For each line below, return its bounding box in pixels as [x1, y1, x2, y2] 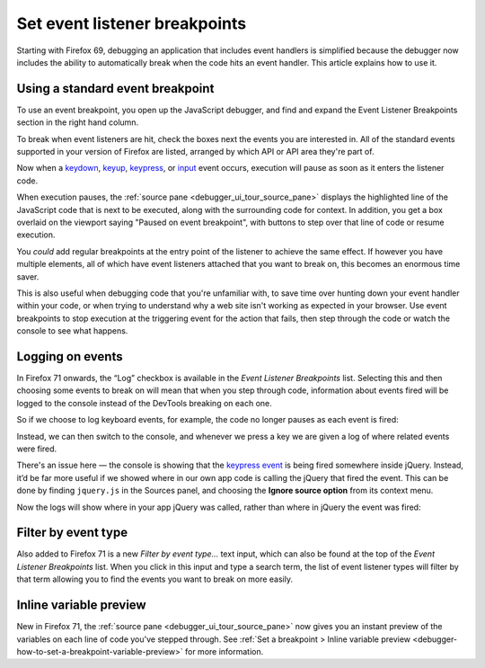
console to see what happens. [16, 325, 128, 336]
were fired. [16, 443, 57, 454]
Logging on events [16, 349, 123, 364]
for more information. [184, 646, 264, 656]
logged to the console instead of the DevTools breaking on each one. [16, 397, 273, 408]
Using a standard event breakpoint [16, 81, 215, 96]
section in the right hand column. [16, 117, 139, 128]
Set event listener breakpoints [16, 13, 247, 33]
